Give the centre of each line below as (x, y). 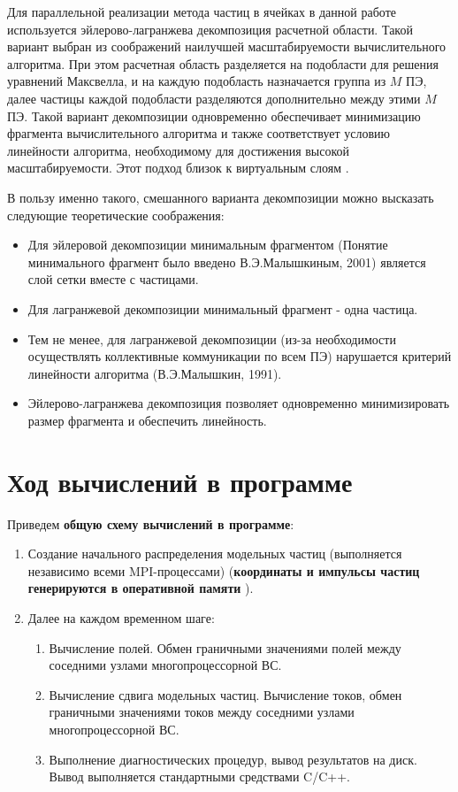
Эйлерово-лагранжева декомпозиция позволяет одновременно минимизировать (239, 403)
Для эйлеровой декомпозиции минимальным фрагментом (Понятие (208, 245)
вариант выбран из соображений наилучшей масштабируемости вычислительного (227, 46)
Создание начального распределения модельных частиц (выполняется (215, 554)
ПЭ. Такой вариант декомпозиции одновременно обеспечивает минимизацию (214, 115)
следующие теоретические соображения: (116, 215)
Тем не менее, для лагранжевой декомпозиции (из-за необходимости (212, 338)
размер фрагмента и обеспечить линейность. (147, 420)
